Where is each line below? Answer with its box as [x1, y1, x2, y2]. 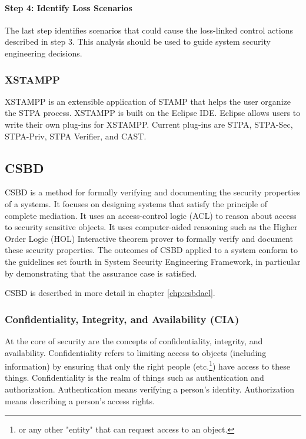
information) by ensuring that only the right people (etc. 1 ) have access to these [5, 358, 290, 372]
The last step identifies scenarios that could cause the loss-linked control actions [5, 24, 293, 36]
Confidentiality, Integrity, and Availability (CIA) [5, 311, 240, 326]
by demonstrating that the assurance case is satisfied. [5, 267, 197, 279]
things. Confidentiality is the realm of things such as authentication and [5, 371, 264, 384]
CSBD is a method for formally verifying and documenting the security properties [5, 186, 301, 198]
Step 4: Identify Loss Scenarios [5, 1, 132, 14]
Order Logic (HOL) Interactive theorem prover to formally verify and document [5, 232, 293, 244]
